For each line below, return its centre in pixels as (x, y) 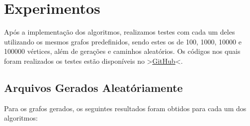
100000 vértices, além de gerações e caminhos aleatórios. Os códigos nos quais (122, 51)
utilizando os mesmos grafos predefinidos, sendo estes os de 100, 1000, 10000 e (123, 41)
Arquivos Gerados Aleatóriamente (93, 87)
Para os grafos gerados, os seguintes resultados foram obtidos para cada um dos (125, 108)
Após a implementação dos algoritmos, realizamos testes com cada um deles (120, 32)
